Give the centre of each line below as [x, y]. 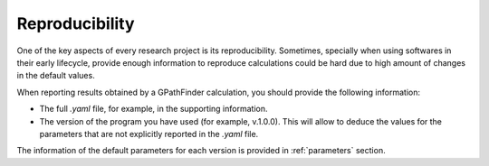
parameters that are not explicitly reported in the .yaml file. [149, 134]
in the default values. [56, 76]
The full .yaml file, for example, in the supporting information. [153, 109]
